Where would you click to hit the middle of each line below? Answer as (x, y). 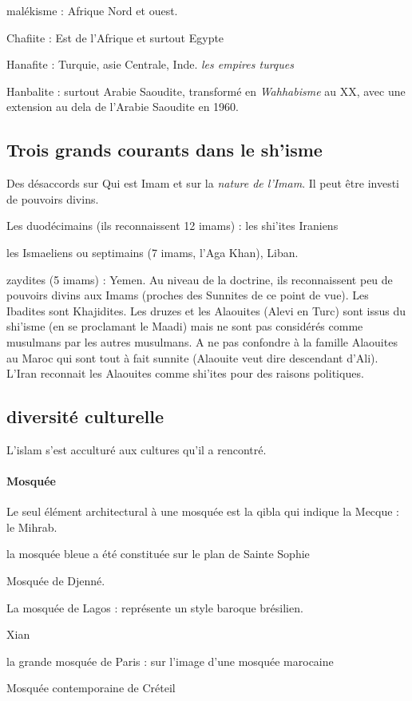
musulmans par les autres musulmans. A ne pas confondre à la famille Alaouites (202, 341)
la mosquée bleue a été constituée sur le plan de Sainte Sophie (158, 554)
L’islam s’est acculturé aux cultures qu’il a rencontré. (137, 449)
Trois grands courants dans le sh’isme (164, 150)
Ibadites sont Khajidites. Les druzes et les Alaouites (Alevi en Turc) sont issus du (206, 310)
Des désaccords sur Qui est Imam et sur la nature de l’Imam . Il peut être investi (203, 183)
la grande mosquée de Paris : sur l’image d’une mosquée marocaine (170, 661)
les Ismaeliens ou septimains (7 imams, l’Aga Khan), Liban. (153, 252)
